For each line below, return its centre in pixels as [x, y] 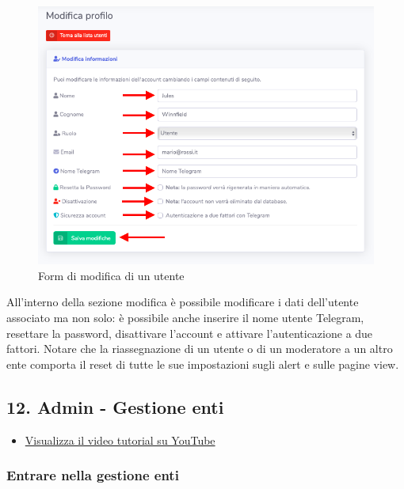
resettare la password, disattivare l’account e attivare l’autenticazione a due [190, 333]
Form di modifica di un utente [111, 275]
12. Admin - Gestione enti [115, 406]
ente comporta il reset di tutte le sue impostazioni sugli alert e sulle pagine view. [203, 364]
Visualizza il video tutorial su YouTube [120, 440]
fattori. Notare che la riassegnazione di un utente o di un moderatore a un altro [200, 349]
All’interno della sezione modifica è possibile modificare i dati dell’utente [183, 302]
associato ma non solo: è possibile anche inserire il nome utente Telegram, [185, 318]
